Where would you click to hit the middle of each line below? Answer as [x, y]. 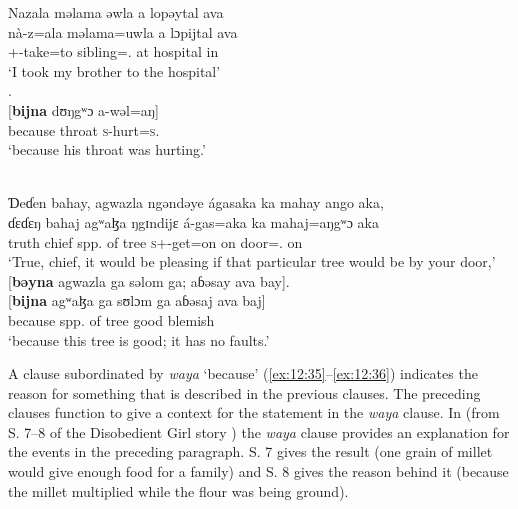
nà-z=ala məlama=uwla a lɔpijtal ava [123, 31]
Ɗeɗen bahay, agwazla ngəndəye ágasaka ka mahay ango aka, [196, 202]
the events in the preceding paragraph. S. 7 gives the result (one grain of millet [250, 451]
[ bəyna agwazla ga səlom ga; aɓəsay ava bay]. [149, 280]
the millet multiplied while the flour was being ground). [178, 490]
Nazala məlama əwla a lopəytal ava [116, 12]
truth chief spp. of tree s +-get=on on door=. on [155, 241]
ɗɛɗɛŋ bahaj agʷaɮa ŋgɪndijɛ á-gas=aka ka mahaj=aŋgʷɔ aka [193, 221]
